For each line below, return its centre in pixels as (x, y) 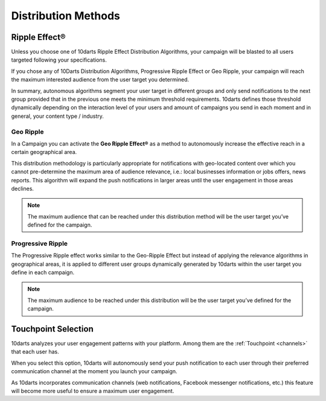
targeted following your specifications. (59, 60)
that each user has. (35, 352)
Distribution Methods (66, 16)
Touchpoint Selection (52, 329)
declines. (23, 188)
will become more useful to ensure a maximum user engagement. (93, 391)
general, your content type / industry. (57, 116)
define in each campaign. (43, 272)
